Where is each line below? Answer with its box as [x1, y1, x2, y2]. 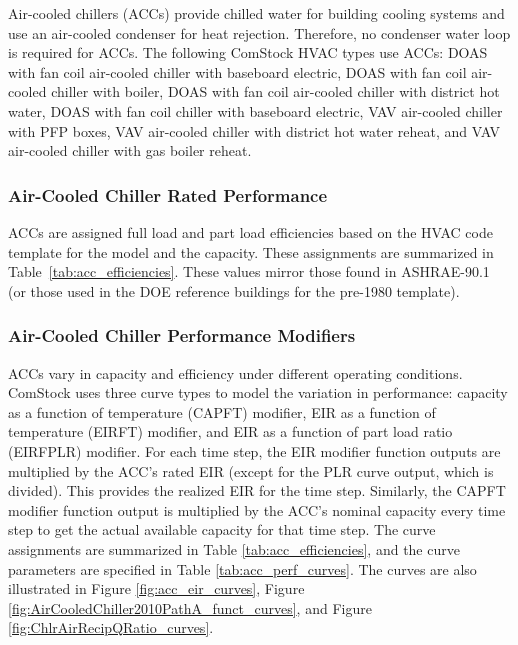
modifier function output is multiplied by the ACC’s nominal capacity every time [8, 499, 506, 520]
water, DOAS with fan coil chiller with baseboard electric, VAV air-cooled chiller [8, 100, 503, 121]
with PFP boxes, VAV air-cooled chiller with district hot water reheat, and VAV [8, 120, 501, 141]
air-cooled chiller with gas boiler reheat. [8, 140, 252, 161]
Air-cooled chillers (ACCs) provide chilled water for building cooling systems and [8, 3, 505, 23]
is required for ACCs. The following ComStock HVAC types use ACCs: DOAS [8, 42, 488, 63]
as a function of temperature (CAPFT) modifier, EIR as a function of [8, 401, 436, 422]
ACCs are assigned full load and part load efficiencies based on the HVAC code [8, 221, 493, 242]
